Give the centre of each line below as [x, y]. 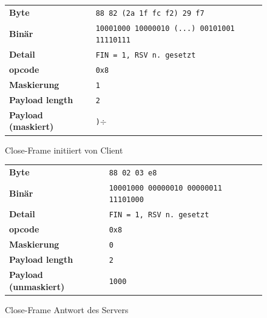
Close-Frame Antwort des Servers [67, 309]
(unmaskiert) [37, 286]
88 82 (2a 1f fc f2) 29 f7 [150, 13]
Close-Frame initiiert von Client [64, 150]
